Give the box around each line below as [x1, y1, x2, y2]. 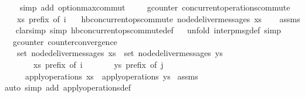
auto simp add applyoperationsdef [5, 81, 131, 93]
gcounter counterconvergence [12, 35, 117, 47]
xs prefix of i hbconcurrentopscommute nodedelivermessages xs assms [16, 12, 300, 25]
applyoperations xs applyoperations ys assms [25, 70, 198, 82]
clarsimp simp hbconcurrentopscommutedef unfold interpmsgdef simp [15, 24, 282, 36]
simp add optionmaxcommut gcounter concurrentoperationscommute [19, 1, 290, 13]
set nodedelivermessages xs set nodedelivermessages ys [16, 47, 223, 59]
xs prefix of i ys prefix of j [33, 58, 164, 70]
